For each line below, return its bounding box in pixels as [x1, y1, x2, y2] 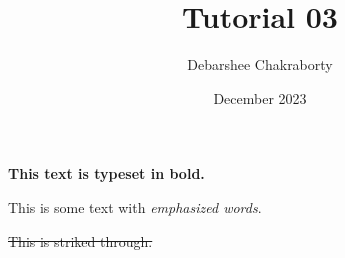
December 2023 [213, 87, 307, 108]
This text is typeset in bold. [8, 163, 205, 184]
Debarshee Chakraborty [187, 54, 333, 75]
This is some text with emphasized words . [8, 196, 262, 217]
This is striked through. [8, 230, 153, 251]
